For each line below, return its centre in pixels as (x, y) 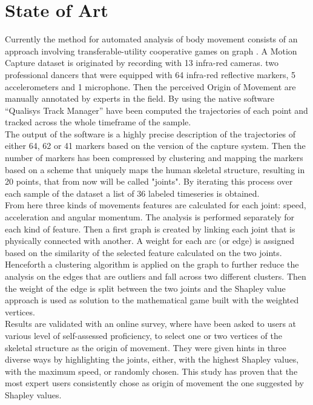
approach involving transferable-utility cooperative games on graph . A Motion (151, 51)
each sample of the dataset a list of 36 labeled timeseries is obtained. (132, 193)
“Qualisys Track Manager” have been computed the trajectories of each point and (156, 110)
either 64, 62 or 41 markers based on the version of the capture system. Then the (155, 146)
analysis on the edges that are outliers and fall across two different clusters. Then (156, 276)
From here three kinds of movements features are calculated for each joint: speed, (156, 205)
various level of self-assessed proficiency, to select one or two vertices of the (144, 335)
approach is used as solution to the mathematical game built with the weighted (152, 300)
